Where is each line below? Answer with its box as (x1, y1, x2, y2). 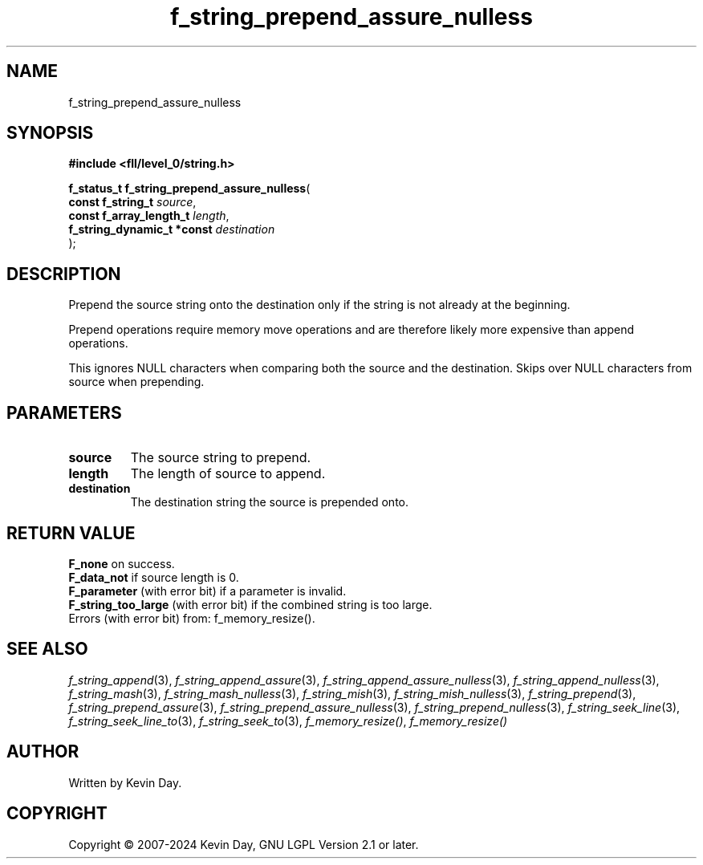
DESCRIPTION (6, 263, 121, 284)
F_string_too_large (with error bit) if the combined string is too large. (68, 597, 433, 611)
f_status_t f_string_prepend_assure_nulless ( (68, 181, 311, 196)
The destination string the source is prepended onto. (130, 495, 409, 510)
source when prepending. (68, 375, 205, 389)
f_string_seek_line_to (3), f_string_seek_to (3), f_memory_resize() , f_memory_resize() (68, 713, 508, 728)
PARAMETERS (6, 402, 122, 423)
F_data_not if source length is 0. (68, 570, 239, 584)
